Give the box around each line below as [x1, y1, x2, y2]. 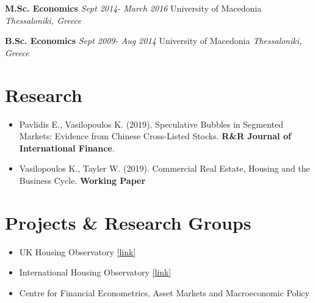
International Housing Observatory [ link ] [19, 266, 172, 279]
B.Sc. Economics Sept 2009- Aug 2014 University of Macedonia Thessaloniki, [5, 34, 302, 47]
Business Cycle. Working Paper [19, 173, 146, 186]
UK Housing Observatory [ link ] [19, 245, 136, 258]
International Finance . [19, 141, 115, 154]
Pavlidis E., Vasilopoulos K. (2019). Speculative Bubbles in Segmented [19, 117, 284, 130]
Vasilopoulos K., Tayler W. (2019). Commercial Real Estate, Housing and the [19, 162, 310, 175]
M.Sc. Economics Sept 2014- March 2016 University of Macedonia [5, 2, 262, 14]
